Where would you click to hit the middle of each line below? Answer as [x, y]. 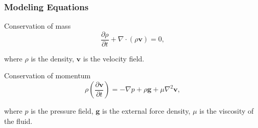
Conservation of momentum [48, 76]
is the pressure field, [62, 111]
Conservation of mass [38, 26]
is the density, [52, 58]
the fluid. [18, 121]
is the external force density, [146, 111]
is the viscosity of [227, 111]
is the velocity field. [114, 58]
